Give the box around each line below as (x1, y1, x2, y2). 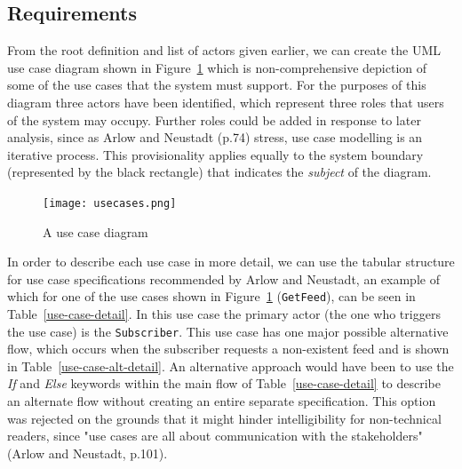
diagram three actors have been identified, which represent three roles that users (7, 92, 444, 111)
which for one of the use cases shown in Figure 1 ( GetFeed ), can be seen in (7, 287, 416, 306)
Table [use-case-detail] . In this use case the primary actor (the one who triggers (7, 305, 441, 323)
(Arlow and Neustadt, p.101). (7, 443, 168, 462)
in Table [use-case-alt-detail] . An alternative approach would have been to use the (7, 356, 454, 375)
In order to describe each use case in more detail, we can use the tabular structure (7, 252, 455, 271)
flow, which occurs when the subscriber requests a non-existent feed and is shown (7, 339, 450, 358)
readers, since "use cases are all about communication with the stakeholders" (7, 426, 423, 445)
